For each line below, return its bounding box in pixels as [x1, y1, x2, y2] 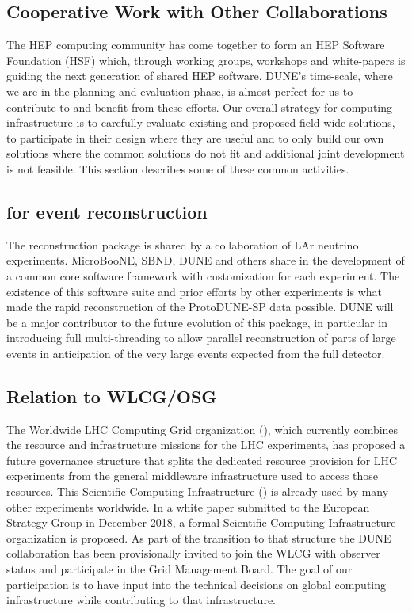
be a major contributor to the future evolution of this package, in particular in [6, 314, 388, 330]
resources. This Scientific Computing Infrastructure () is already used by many [6, 483, 389, 500]
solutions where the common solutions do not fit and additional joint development [6, 145, 405, 162]
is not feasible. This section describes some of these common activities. [6, 160, 349, 177]
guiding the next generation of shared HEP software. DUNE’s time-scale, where [6, 67, 393, 84]
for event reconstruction [6, 199, 208, 223]
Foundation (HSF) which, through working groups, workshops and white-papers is [6, 51, 406, 68]
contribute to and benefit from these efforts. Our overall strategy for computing [6, 98, 393, 115]
